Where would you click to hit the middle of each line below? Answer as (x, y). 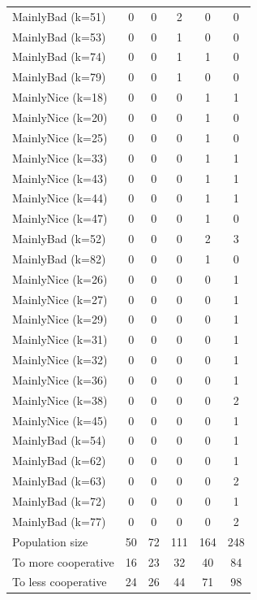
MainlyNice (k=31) (60, 339)
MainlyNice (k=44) (60, 198)
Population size (50, 541)
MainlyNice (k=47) (60, 218)
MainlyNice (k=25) (60, 137)
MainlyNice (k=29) (60, 319)
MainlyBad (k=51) (59, 16)
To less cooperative (60, 582)
